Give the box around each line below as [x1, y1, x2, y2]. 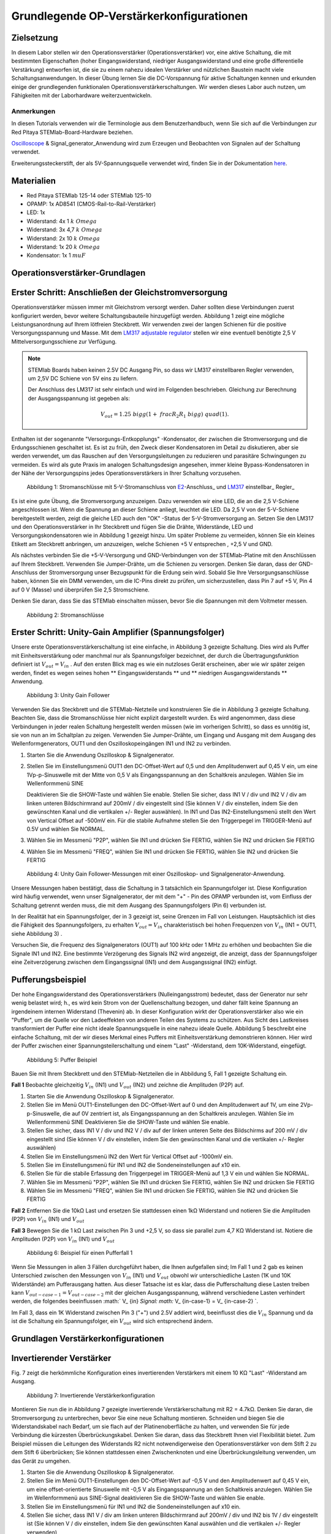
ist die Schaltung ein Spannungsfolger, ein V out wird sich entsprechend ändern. [11, 1317, 213, 1326]
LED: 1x [26, 209, 45, 216]
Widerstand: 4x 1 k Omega [26, 217, 97, 225]
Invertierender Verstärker [11, 1353, 112, 1363]
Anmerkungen [11, 107, 56, 115]
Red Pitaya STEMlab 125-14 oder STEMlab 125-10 [26, 191, 151, 199]
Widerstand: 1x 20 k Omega [26, 243, 101, 250]
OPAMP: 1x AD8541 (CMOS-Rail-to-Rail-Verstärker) [26, 200, 156, 208]
